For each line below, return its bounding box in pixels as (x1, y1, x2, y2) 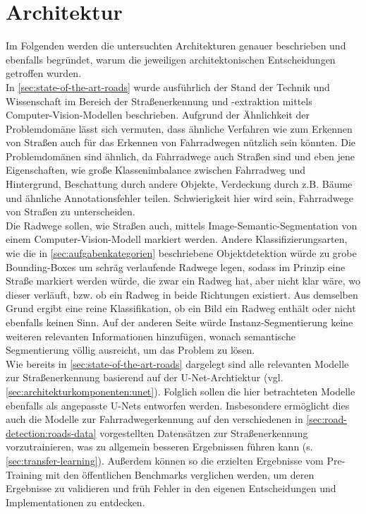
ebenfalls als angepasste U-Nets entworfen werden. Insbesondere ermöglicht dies (6, 398, 350, 412)
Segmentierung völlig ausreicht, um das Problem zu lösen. (6, 342, 255, 357)
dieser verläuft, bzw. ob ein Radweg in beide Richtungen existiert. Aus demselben (6, 287, 358, 301)
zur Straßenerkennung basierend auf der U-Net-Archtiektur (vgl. (6, 370, 283, 385)
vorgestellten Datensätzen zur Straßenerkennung (99, 425, 308, 440)
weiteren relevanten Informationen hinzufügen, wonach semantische (6, 328, 295, 343)
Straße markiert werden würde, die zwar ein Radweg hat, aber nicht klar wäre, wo (6, 273, 360, 288)
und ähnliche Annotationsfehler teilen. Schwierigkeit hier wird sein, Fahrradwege (6, 190, 353, 205)
